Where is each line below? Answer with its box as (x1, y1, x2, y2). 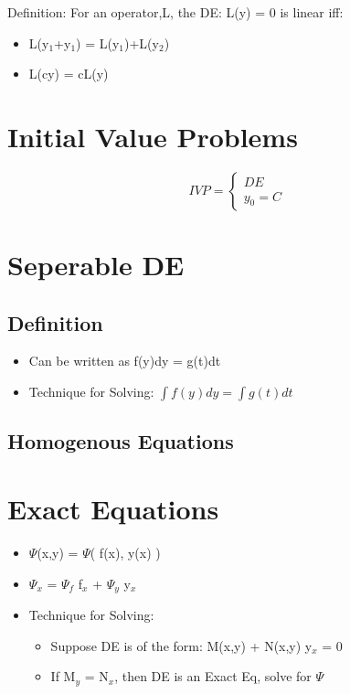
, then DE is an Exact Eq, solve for (114, 667, 312, 686)
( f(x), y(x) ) (90, 542, 161, 561)
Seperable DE (7, 246, 185, 283)
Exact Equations (7, 490, 219, 528)
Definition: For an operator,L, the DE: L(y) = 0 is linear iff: (7, 3, 344, 21)
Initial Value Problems (7, 117, 298, 155)
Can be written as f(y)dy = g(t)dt (28, 351, 221, 370)
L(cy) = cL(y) (28, 64, 109, 83)
